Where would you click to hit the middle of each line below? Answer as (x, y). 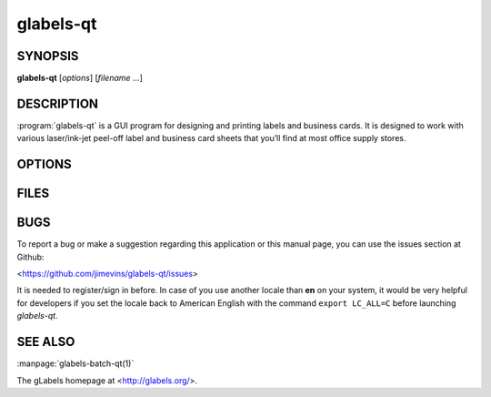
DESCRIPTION (58, 103)
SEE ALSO (46, 342)
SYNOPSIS (48, 56)
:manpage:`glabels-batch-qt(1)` (75, 363)
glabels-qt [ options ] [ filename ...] (80, 78)
